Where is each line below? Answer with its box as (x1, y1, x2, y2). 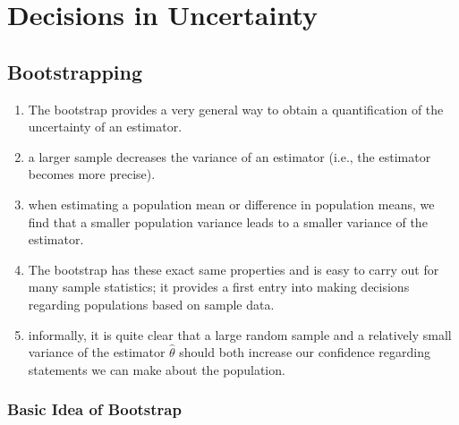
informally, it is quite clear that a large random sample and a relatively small (28, 325, 452, 344)
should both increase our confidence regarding (179, 343, 431, 361)
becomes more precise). (28, 165, 156, 183)
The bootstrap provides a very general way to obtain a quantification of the (28, 99, 444, 118)
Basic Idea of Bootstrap (7, 398, 182, 421)
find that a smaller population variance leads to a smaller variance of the (28, 212, 428, 231)
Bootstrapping (7, 57, 143, 85)
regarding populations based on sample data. (28, 294, 275, 313)
